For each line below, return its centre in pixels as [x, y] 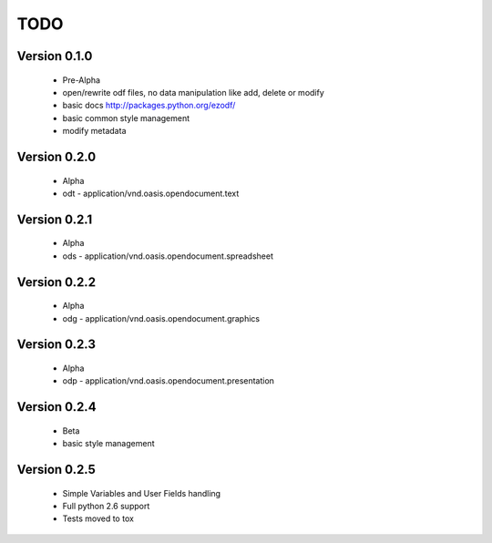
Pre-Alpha [81, 80]
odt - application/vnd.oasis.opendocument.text [151, 193]
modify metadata [94, 131]
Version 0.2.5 [56, 469]
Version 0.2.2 [56, 282]
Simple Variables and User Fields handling [142, 493]
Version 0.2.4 [56, 407]
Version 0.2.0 [56, 156]
